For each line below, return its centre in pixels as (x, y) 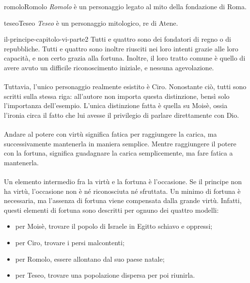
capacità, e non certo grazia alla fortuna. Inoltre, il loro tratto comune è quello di (125, 58)
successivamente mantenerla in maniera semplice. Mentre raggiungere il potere (120, 143)
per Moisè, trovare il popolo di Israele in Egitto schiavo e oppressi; (114, 226)
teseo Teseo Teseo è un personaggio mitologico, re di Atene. (91, 23)
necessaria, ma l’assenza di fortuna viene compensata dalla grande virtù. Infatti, (123, 200)
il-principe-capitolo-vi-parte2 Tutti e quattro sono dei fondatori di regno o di (117, 39)
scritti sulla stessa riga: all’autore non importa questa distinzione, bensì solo (117, 96)
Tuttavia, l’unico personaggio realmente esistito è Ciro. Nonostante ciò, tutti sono (125, 86)
